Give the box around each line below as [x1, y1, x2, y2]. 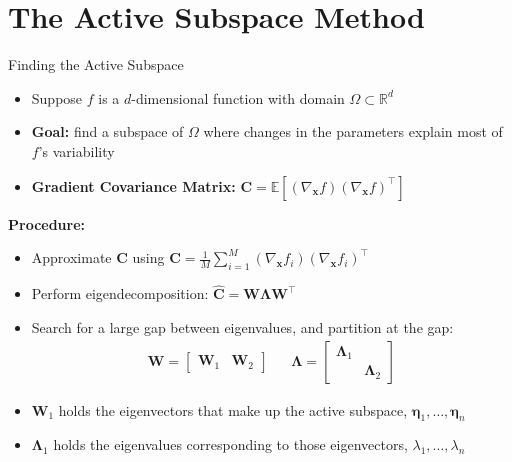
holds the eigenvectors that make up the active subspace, [58, 399, 408, 420]
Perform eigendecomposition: [31, 283, 209, 304]
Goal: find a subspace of [31, 121, 184, 142]
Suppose [31, 87, 83, 108]
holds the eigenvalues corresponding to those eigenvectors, [53, 434, 408, 455]
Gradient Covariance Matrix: [31, 175, 236, 196]
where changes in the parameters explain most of [203, 121, 503, 142]
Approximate [31, 247, 112, 268]
